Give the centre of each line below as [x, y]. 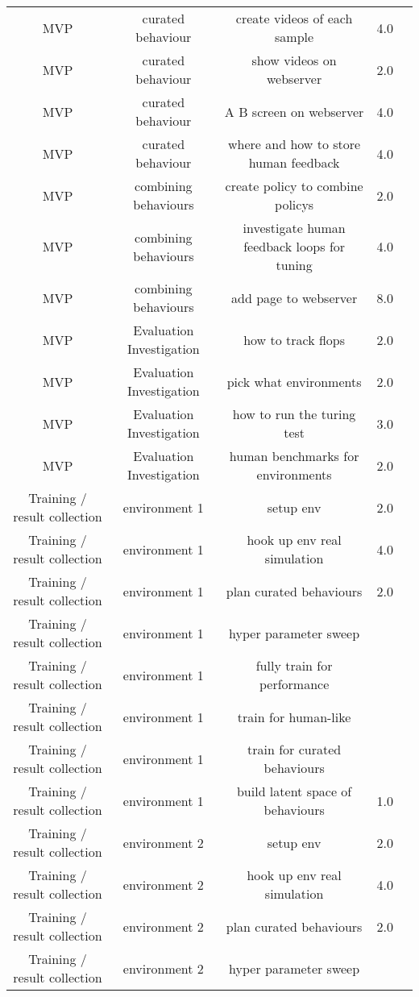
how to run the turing [294, 414]
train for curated [295, 749]
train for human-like [294, 717]
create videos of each [294, 18]
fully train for [294, 665]
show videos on [294, 60]
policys [295, 204]
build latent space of [294, 791]
